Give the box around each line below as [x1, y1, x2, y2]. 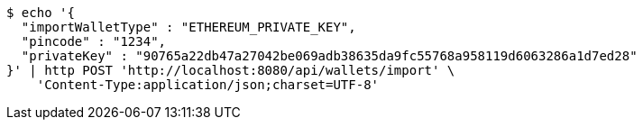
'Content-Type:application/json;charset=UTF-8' [36, 77, 380, 92]
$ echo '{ [6, 5, 75, 20]
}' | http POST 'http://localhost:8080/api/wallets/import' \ [6, 63, 455, 77]
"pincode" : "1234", [21, 34, 167, 49]
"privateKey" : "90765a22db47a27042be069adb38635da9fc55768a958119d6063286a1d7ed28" [21, 49, 638, 63]
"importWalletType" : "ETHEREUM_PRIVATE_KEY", [21, 20, 356, 34]
